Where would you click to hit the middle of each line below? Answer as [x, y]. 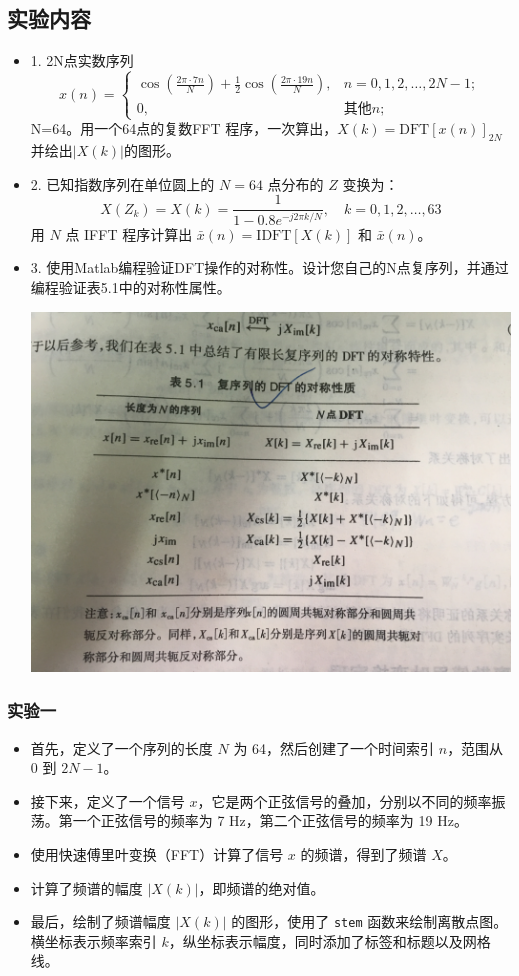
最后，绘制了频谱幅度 [100, 921]
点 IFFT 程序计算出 [129, 233]
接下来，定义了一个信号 [107, 800]
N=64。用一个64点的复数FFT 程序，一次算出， [184, 128]
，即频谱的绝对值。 [261, 887]
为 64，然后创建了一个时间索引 [334, 747]
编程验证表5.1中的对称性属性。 [130, 286]
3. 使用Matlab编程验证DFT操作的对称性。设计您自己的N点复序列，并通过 [269, 267]
